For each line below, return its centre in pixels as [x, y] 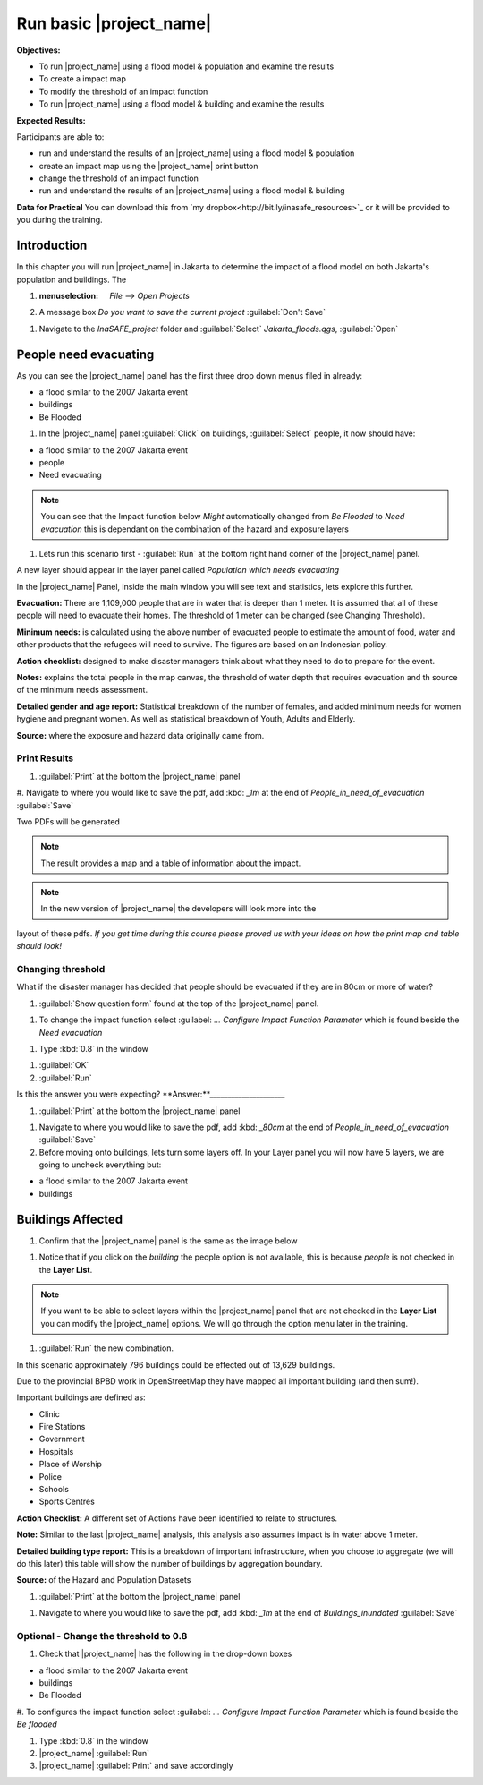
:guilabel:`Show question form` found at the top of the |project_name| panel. [179, 1004]
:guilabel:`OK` [64, 1065]
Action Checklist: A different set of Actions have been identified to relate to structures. [177, 1518]
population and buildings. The [72, 279]
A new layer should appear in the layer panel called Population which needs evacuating [178, 570]
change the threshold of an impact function [119, 178]
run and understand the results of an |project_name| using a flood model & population [197, 153]
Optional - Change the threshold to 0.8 [102, 1636]
